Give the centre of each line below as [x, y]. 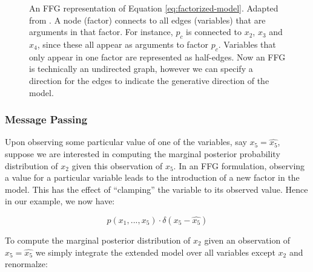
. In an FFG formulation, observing [239, 165]
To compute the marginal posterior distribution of [98, 240]
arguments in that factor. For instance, [101, 32]
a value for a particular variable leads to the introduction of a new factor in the [152, 177]
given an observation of [247, 240]
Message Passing [46, 119]
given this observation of [117, 165]
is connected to [214, 32]
